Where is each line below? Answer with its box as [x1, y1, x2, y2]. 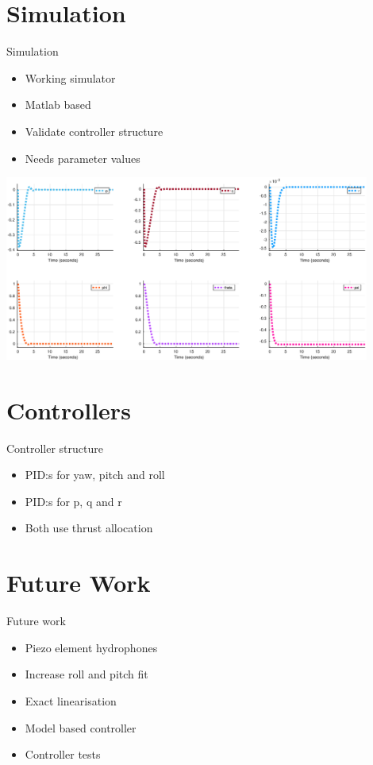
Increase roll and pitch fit [25, 666, 148, 682]
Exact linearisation [25, 692, 117, 709]
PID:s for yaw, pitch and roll [25, 466, 165, 483]
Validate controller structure [25, 122, 163, 139]
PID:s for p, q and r [25, 493, 122, 509]
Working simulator [25, 69, 116, 86]
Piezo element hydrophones [25, 639, 158, 655]
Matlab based [25, 96, 91, 113]
